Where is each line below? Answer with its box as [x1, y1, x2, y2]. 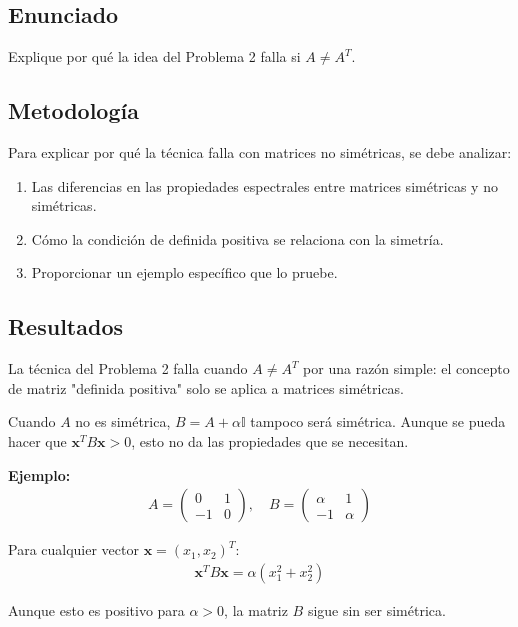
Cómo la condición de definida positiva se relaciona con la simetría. [31, 228, 444, 249]
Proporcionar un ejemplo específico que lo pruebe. [31, 262, 338, 283]
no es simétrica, [75, 411, 171, 432]
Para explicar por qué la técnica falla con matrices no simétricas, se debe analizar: [8, 142, 512, 162]
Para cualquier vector [8, 539, 139, 560]
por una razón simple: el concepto [303, 358, 510, 379]
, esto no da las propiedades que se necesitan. [131, 430, 409, 451]
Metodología [8, 95, 139, 126]
